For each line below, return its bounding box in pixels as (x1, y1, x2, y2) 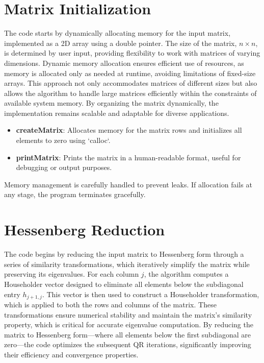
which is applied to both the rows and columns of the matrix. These (4, 299, 217, 309)
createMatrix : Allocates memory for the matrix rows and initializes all (16, 125, 242, 135)
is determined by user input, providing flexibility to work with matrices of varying (4, 47, 260, 58)
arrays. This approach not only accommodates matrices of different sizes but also (4, 78, 257, 88)
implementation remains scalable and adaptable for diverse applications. (4, 107, 229, 118)
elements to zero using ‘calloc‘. (16, 135, 111, 146)
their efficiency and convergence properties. (4, 349, 139, 359)
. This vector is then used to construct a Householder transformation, (42, 288, 259, 299)
